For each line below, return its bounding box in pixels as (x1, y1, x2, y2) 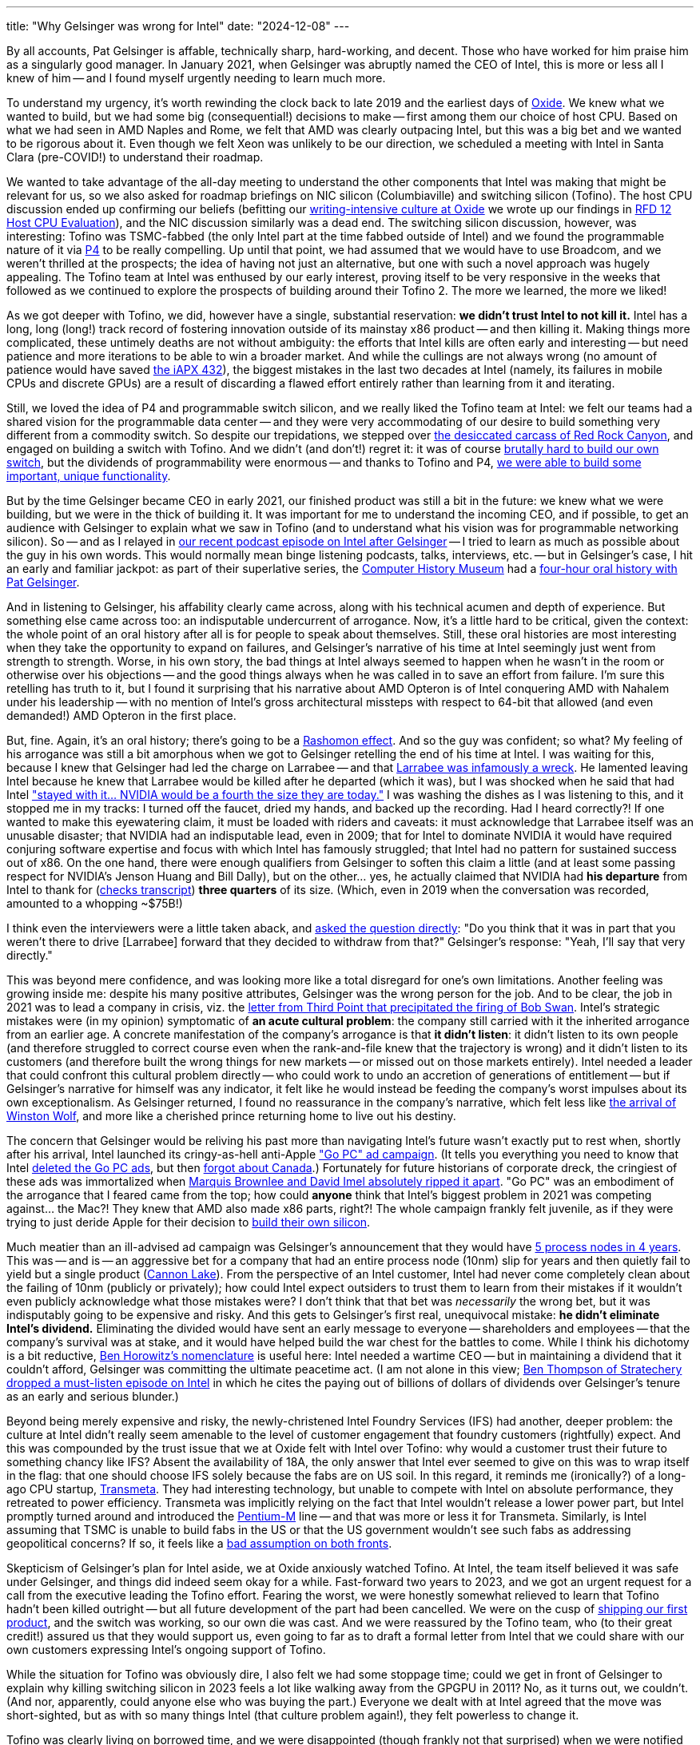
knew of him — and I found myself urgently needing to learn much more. (6, 71, 386, 85)
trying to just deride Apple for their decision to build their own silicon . (6, 1215, 371, 1229)
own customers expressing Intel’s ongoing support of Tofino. (6, 1643, 326, 1656)
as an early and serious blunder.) (6, 1389, 179, 1403)
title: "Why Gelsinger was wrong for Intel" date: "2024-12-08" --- (6, 19, 350, 33)
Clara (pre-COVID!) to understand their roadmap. (6, 150, 264, 164)
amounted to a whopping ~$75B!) (6, 896, 183, 910)
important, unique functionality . (6, 469, 171, 483)
